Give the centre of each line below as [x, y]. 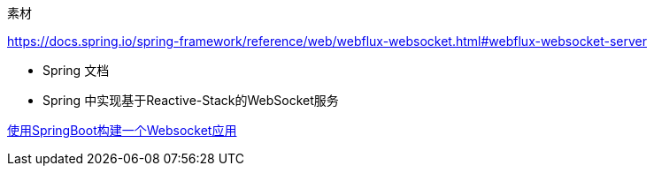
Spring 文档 [76, 70]
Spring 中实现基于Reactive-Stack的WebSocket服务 [191, 100]
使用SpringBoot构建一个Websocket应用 [122, 130]
